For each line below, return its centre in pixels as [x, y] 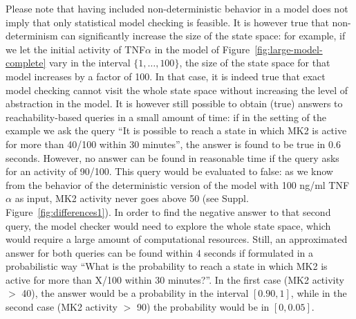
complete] [26, 63]
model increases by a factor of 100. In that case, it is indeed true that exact [166, 76]
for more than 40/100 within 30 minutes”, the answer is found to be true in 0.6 [173, 144]
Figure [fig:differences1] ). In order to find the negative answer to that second [168, 211]
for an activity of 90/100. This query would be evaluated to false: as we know [169, 171]
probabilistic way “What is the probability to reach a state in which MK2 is [167, 266]
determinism [32, 36]
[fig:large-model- [289, 49]
